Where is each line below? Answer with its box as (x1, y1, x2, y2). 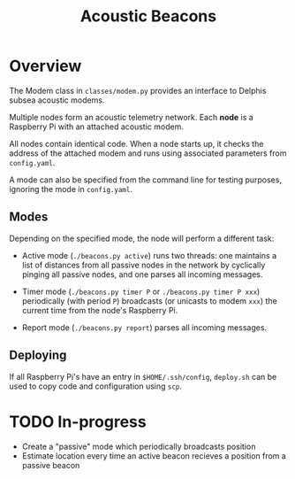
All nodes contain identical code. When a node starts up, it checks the (9, 138, 264, 149)
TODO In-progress (9, 412, 147, 431)
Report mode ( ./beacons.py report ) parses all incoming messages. (21, 321, 268, 333)
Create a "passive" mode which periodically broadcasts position (21, 441, 256, 452)
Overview (9, 56, 82, 76)
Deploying (9, 348, 67, 363)
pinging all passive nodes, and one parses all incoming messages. (21, 268, 263, 280)
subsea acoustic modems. (9, 95, 105, 105)
